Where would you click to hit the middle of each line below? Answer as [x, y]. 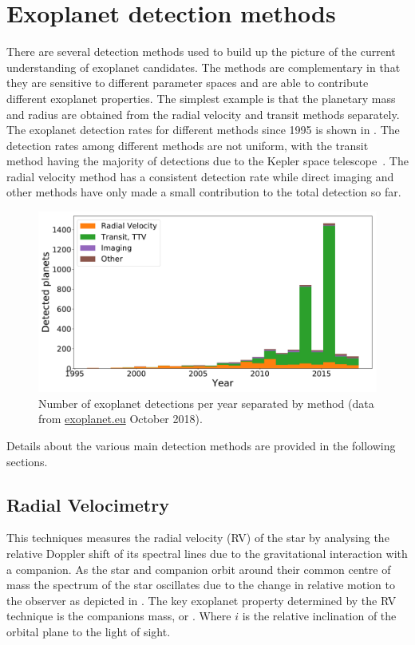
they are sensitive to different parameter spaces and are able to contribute [188, 83]
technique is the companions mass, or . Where [119, 616]
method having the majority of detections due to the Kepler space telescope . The [207, 161]
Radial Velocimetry [88, 504]
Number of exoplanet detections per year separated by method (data [206, 403]
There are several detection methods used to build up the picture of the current [201, 51]
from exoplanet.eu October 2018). [121, 419]
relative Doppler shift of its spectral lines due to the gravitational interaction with [207, 553]
